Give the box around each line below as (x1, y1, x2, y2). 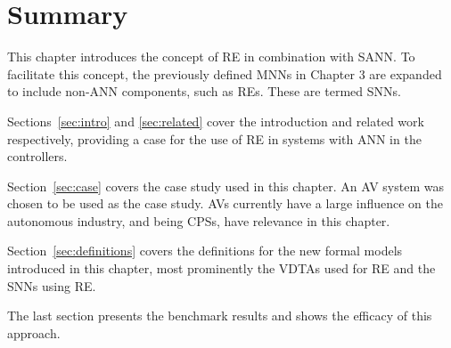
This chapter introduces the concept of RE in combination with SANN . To (7, 47, 415, 66)
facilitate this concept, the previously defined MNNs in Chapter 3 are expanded (7, 64, 442, 83)
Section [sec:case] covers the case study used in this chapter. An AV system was (7, 176, 444, 195)
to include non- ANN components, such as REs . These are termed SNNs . (7, 82, 401, 101)
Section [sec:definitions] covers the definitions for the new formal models (7, 241, 403, 260)
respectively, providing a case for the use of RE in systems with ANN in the (7, 129, 422, 148)
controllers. (7, 147, 68, 166)
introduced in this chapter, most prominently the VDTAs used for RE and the (7, 259, 436, 278)
